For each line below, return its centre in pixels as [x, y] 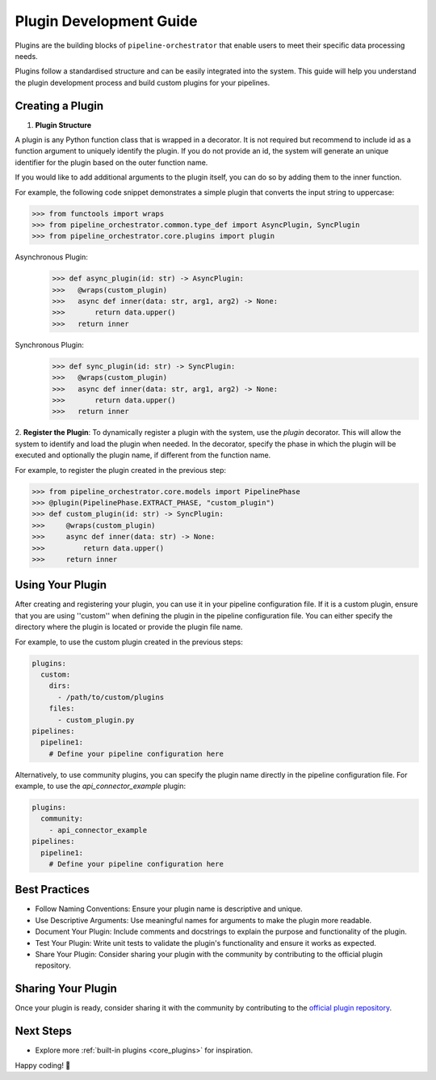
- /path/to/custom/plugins [111, 697]
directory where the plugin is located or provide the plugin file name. [129, 627]
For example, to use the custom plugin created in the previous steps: [129, 642]
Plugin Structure [63, 124]
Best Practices [52, 890]
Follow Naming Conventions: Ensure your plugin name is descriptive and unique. [169, 909]
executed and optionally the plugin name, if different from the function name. [143, 455]
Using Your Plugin [61, 585]
